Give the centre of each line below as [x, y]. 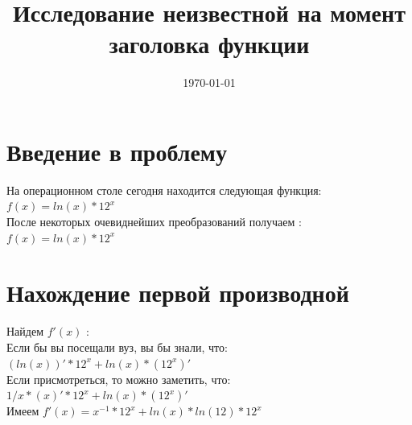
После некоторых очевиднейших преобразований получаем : [154, 222]
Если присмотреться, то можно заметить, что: [119, 379]
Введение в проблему [117, 151]
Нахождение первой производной [178, 293]
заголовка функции [209, 44]
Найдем [25, 331]
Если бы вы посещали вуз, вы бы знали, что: [117, 347]
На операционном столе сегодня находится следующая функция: [164, 190]
